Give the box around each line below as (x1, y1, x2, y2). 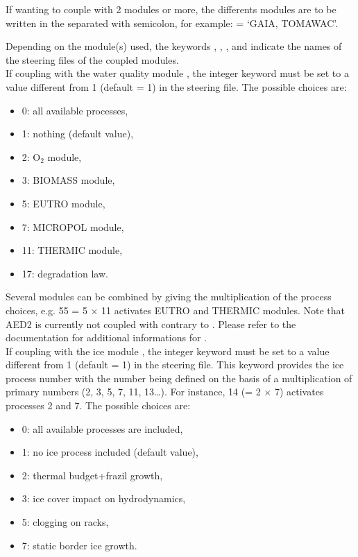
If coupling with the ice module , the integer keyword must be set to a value (6, 343, 330, 358)
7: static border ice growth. (22, 538, 137, 552)
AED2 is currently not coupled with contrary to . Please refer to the (6, 316, 296, 331)
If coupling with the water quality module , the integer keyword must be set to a (6, 66, 349, 80)
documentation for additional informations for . (6, 330, 207, 345)
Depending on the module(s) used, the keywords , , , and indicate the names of (6, 39, 342, 53)
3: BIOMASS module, (22, 173, 115, 187)
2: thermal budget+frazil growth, (22, 468, 163, 482)
